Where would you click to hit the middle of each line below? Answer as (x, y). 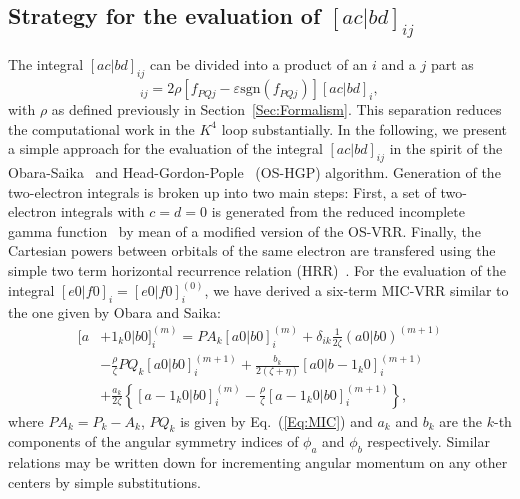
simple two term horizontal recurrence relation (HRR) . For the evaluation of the (257, 270)
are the (461, 420)
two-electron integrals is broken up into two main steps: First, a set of (222, 191)
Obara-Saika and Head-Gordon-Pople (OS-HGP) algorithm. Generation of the (254, 172)
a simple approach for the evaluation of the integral (165, 148)
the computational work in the (101, 128)
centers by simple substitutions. (104, 481)
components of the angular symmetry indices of (153, 441)
